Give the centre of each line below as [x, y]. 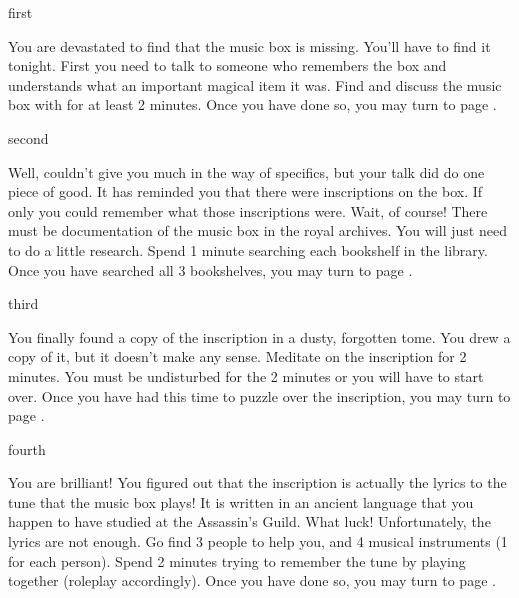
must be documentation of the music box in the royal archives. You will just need [257, 230]
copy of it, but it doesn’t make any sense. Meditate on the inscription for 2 [237, 356]
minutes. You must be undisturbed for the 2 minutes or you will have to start [246, 375]
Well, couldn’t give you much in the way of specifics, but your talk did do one [246, 171]
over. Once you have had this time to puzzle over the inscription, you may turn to [259, 395]
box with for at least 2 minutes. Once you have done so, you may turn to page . [252, 104]
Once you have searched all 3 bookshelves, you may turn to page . [210, 269]
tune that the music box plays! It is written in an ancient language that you [241, 501]
